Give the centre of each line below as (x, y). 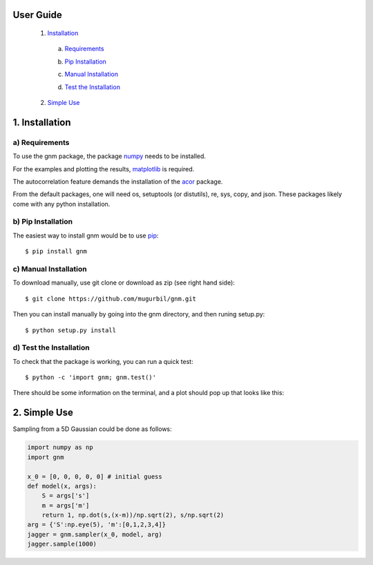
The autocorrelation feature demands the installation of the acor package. (118, 181)
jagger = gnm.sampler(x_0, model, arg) (95, 534)
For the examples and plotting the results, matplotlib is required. (104, 169)
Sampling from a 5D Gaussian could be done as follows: (92, 429)
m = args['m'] (66, 505)
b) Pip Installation (42, 222)
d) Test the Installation (51, 347)
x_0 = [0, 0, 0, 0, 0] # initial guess (95, 476)
